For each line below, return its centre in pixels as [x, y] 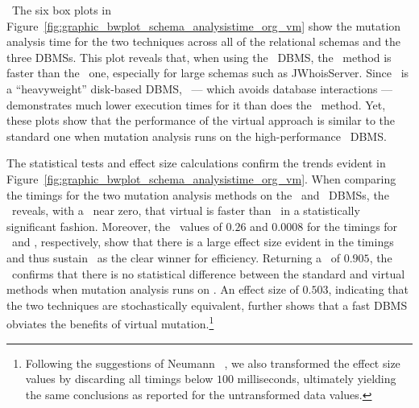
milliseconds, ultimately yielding [317, 379]
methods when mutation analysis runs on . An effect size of [153, 289]
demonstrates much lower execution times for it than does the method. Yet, [196, 104]
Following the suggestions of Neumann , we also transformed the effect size [213, 363]
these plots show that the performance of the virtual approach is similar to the [201, 120]
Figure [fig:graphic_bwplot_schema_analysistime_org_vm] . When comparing [201, 178]
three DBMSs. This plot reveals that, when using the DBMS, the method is [199, 57]
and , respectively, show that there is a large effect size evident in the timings [203, 242]
